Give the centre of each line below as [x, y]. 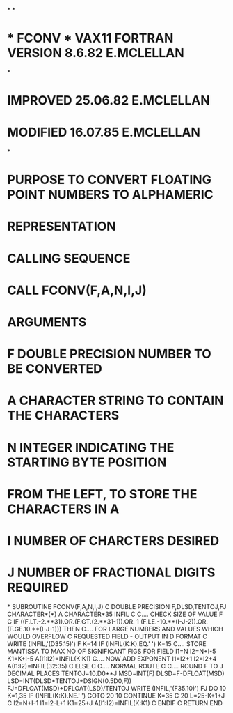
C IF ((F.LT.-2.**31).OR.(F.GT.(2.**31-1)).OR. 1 [73, 621]
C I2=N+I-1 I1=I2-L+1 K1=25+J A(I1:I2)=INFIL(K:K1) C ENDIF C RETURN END [115, 703]
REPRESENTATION [62, 227]
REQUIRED [38, 588]
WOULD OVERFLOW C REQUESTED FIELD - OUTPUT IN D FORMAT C [107, 636]
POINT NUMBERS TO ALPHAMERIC [110, 195]
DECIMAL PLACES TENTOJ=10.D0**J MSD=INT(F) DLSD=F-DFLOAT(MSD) [116, 673]
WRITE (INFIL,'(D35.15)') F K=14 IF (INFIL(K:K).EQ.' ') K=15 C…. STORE [107, 643]
